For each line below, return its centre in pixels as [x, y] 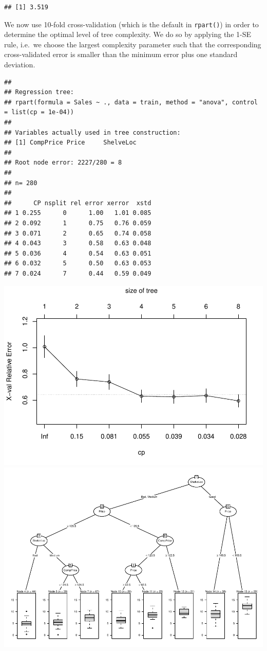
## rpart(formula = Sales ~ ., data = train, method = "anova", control [131, 102]
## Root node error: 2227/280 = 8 [63, 163]
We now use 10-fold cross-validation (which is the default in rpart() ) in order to [131, 24]
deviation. [20, 65]
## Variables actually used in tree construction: [92, 132]
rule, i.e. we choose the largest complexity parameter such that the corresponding [133, 44]
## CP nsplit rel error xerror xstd [78, 203]
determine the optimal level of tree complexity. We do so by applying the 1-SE [128, 34]
